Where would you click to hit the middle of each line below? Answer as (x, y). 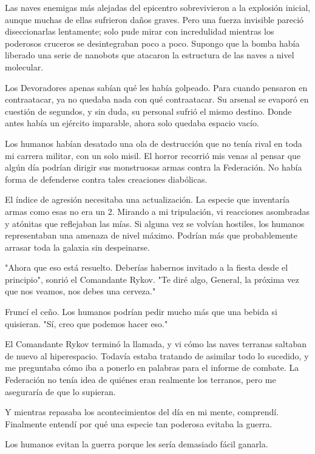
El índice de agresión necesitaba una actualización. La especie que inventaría (147, 199)
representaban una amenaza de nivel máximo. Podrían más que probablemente (151, 235)
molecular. (24, 66)
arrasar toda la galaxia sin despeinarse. (77, 247)
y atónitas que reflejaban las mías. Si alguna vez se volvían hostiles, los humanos (155, 223)
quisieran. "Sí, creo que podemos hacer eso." (86, 323)
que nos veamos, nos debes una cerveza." (80, 291)
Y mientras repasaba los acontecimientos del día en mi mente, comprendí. (142, 412)
